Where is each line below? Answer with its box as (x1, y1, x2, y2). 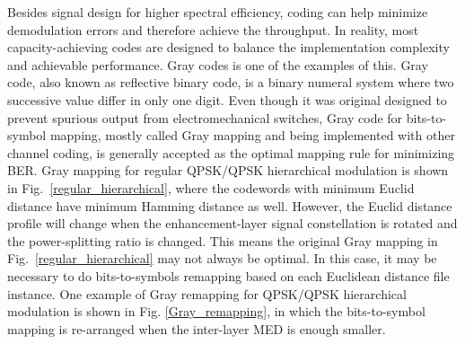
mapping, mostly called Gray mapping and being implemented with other (49, 126, 455, 145)
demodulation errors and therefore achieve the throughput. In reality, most (7, 20, 419, 39)
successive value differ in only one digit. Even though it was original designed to (7, 90, 447, 109)
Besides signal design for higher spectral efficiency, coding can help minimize (7, 3, 428, 21)
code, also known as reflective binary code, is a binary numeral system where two (7, 73, 454, 92)
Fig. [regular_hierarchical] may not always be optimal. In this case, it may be (7, 249, 437, 268)
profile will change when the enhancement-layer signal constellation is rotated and (7, 214, 458, 233)
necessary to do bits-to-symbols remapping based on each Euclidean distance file (7, 266, 450, 285)
